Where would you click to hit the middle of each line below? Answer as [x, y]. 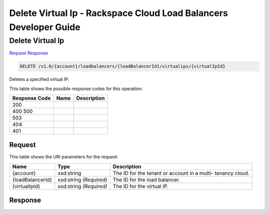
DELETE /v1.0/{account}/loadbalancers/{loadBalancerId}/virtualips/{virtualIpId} [123, 66]
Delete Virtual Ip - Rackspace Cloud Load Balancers [119, 13]
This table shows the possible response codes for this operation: [76, 88]
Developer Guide [45, 27]
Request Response [29, 53]
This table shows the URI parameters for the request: [64, 157]
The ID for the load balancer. [146, 179]
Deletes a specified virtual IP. [39, 79]
